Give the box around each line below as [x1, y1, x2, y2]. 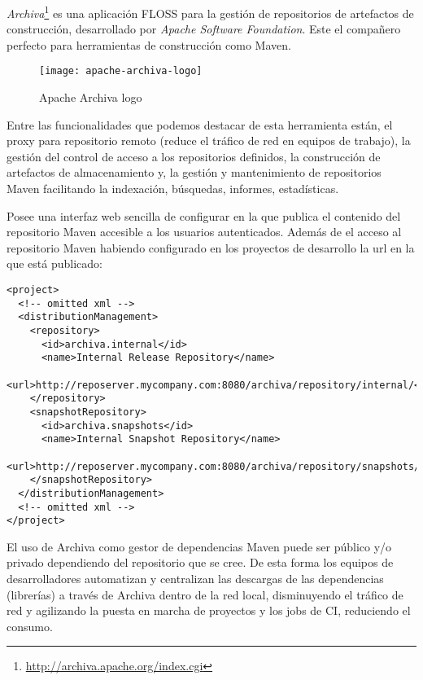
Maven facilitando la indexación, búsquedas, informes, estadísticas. [7, 180, 339, 197]
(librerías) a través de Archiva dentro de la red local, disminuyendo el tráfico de [7, 586, 403, 603]
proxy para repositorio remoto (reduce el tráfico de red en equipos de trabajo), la [7, 132, 411, 149]
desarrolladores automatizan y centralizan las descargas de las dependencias [7, 570, 384, 587]
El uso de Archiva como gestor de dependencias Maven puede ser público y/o [7, 537, 392, 555]
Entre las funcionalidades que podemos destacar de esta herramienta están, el [7, 116, 393, 133]
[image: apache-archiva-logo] [39, 65, 203, 77]
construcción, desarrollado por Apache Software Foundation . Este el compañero [7, 20, 401, 37]
